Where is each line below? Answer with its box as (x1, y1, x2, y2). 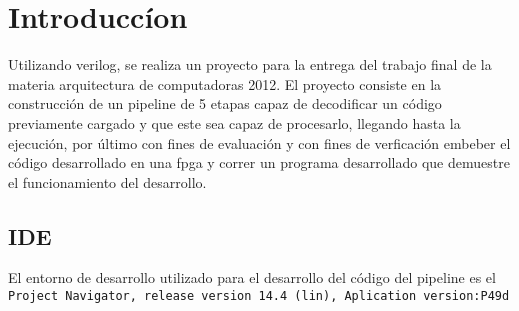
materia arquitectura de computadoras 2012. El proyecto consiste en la (8, 73, 442, 94)
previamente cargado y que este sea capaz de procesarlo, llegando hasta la (8, 112, 461, 133)
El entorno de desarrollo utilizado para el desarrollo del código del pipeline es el (8, 267, 496, 288)
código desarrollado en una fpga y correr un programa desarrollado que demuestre (8, 152, 510, 173)
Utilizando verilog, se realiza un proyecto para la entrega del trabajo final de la (8, 54, 492, 75)
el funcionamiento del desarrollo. (8, 171, 207, 192)
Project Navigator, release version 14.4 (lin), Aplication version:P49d (8, 289, 510, 304)
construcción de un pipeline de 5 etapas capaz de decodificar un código (8, 93, 442, 114)
